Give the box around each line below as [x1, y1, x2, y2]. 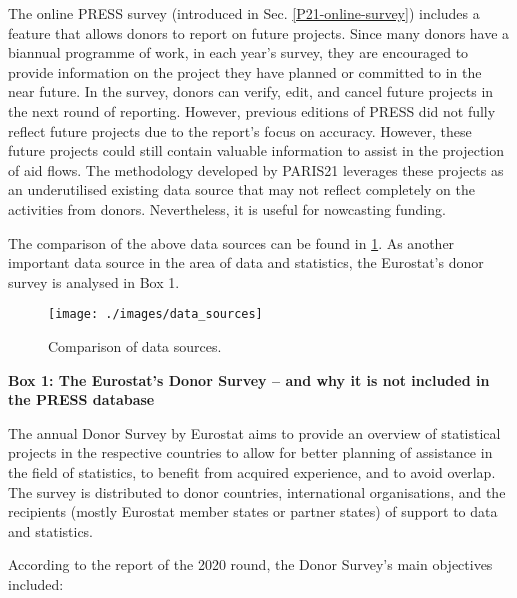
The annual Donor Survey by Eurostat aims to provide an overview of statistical [8, 422, 501, 443]
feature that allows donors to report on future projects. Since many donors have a [8, 22, 510, 43]
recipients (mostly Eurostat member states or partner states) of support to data [8, 501, 498, 522]
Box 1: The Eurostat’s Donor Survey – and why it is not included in [8, 369, 490, 390]
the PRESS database [8, 389, 155, 410]
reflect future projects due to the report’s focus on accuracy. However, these [8, 120, 472, 141]
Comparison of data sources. [48, 335, 222, 356]
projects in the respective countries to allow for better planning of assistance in [8, 442, 493, 463]
